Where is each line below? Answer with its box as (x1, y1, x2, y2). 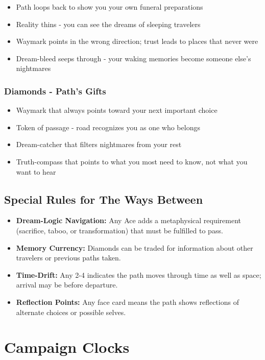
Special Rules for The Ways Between (4, 191, 203, 207)
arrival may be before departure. (16, 279, 118, 290)
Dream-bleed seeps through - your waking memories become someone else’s (16, 53, 251, 63)
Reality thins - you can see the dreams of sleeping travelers (16, 18, 201, 29)
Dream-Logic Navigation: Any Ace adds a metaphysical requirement (16, 215, 242, 226)
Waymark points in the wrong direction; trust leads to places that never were (16, 36, 258, 46)
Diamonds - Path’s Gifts (4, 84, 106, 97)
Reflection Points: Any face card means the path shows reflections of (16, 296, 239, 307)
